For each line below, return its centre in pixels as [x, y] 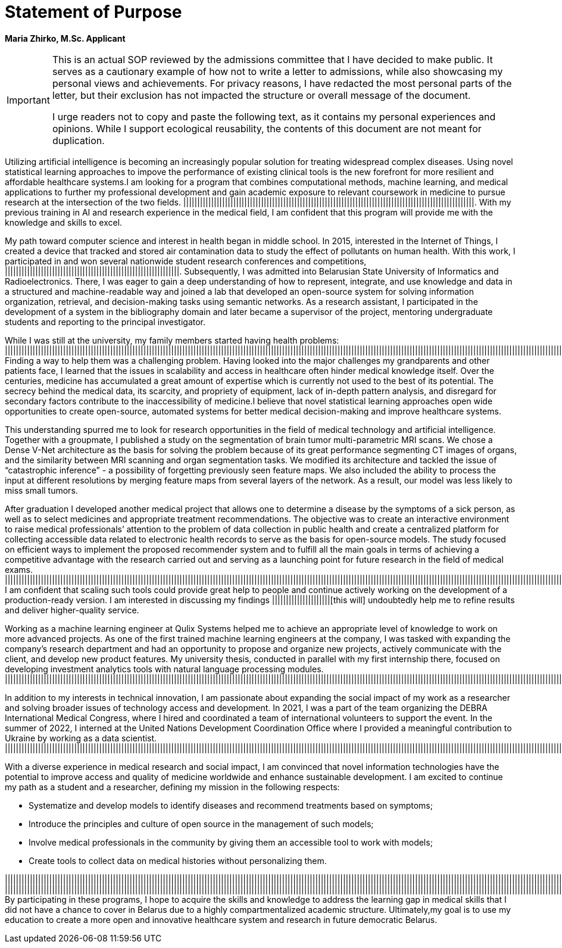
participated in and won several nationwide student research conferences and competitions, [186, 261]
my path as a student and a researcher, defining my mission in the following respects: [172, 787]
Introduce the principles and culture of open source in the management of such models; [201, 824]
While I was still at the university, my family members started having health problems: [172, 340]
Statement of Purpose [93, 12]
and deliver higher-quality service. [72, 610]
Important [28, 100]
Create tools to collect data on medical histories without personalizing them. [178, 860]
